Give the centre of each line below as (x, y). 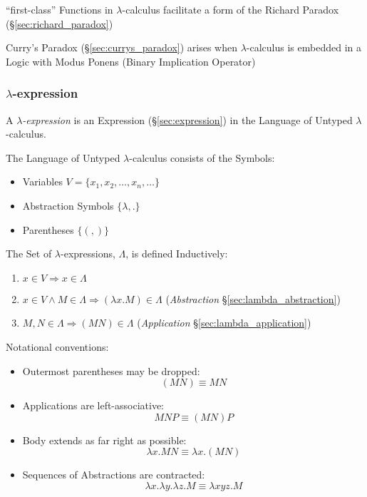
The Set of (29, 253)
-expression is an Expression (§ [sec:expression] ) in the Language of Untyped (187, 119)
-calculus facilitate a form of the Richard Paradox (231, 9)
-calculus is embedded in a (304, 47)
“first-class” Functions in (60, 9)
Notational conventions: (57, 346)
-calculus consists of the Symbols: (202, 157)
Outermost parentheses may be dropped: (111, 370)
